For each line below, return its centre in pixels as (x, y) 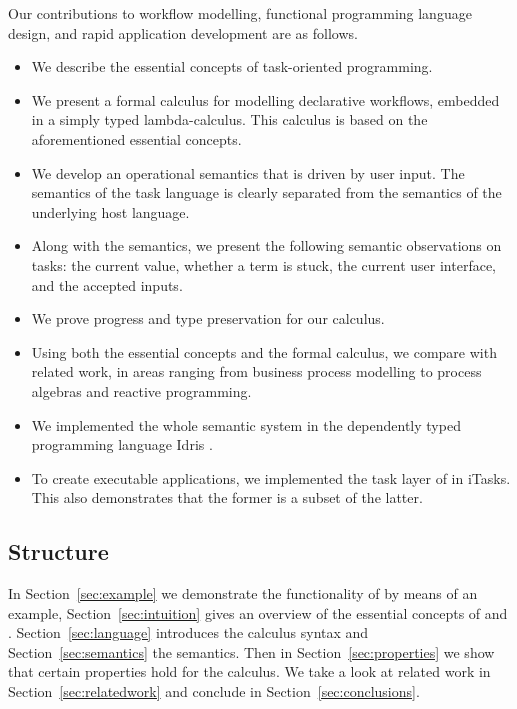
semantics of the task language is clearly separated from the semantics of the (266, 192)
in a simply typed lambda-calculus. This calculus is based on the (229, 119)
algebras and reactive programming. (141, 390)
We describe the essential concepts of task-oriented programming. (232, 66)
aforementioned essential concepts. (136, 138)
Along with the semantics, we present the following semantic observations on (266, 245)
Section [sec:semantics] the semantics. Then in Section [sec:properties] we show (251, 651)
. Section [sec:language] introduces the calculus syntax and (188, 632)
